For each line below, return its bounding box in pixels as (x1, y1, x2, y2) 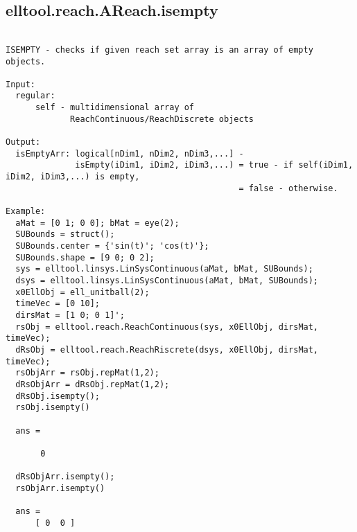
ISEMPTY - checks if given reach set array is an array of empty (6, 44, 313, 55)
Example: (6, 206, 46, 217)
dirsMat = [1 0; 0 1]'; (15, 310, 125, 320)
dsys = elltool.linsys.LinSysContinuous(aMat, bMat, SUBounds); (15, 275, 319, 285)
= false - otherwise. (238, 183, 338, 193)
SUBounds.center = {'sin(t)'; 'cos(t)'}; (15, 241, 209, 251)
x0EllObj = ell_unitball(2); (15, 287, 150, 297)
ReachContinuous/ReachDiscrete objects (70, 114, 254, 124)
